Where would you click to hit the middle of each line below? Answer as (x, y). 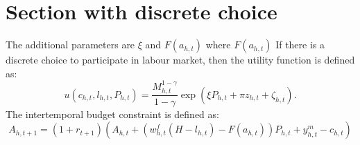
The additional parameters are (70, 45)
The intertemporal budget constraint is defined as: (112, 114)
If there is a (300, 45)
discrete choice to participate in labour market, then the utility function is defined (180, 60)
